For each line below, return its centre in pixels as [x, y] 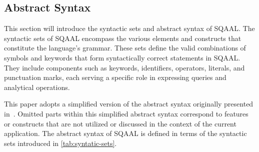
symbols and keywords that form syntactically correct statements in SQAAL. [122, 57]
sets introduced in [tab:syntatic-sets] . [60, 143]
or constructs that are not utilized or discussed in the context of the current [120, 123]
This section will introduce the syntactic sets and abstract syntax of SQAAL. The [129, 28]
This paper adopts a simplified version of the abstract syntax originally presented [129, 104]
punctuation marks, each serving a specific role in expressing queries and [115, 77]
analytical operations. [37, 87]
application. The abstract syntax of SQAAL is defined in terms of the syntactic [125, 133]
